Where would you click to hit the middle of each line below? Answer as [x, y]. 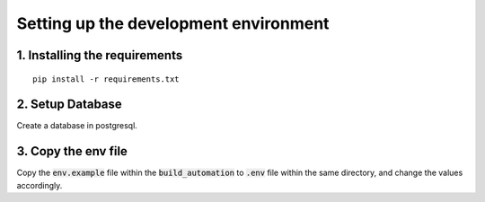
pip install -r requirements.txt [106, 79]
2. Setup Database [70, 105]
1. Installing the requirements [100, 55]
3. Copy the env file [72, 151]
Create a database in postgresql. [77, 126]
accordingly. [40, 185]
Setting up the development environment [173, 23]
